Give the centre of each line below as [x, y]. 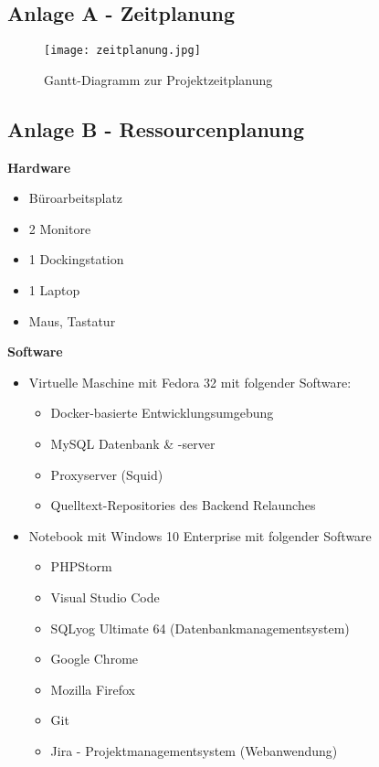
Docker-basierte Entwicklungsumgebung [162, 413]
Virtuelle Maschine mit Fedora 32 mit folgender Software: [190, 382]
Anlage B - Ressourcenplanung [156, 128]
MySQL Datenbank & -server [133, 443]
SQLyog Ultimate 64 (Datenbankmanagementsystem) [200, 628]
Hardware [39, 167]
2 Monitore [60, 228]
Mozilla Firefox [93, 689]
